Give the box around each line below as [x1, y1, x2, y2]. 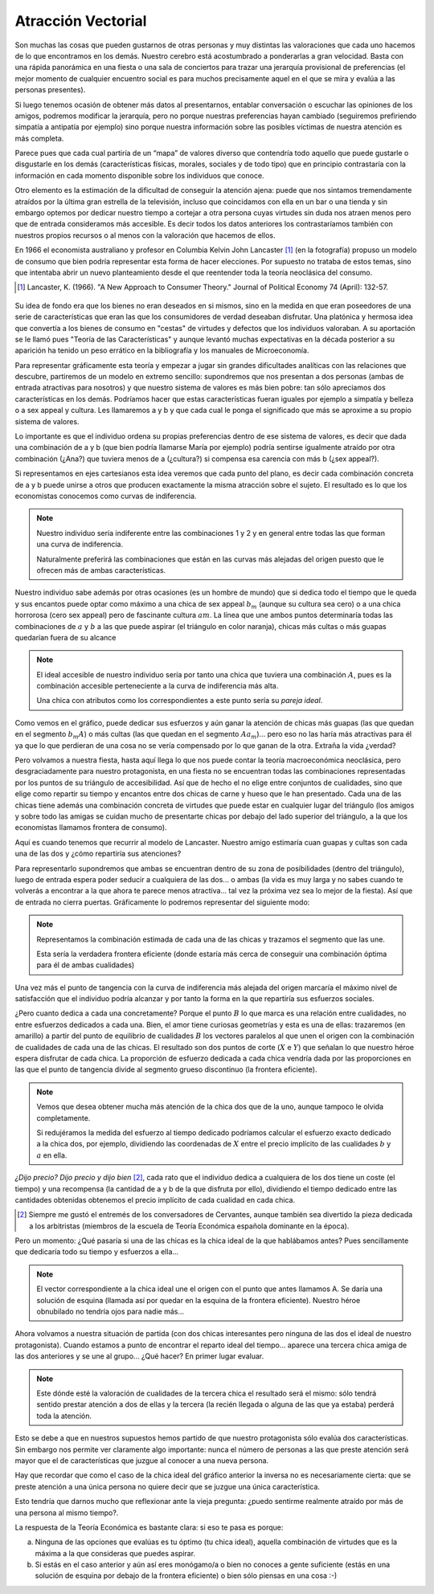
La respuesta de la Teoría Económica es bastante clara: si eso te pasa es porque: [14, 1522, 284, 1532]
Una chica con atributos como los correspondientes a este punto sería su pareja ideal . [36, 696, 323, 705]
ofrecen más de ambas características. [36, 565, 166, 574]
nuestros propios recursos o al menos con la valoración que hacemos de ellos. [14, 230, 276, 240]
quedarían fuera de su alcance [14, 632, 117, 642]
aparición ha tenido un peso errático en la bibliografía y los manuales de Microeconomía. [14, 345, 309, 355]
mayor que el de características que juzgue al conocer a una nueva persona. [14, 1455, 269, 1465]
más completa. [14, 133, 64, 143]
